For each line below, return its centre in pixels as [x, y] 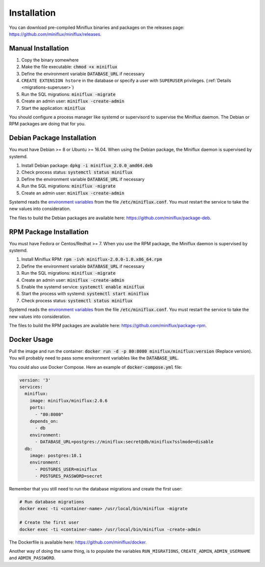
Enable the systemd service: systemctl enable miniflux [83, 287]
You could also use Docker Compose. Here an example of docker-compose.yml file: [96, 367]
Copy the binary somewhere [50, 60]
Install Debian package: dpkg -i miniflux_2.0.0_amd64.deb [87, 166]
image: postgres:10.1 [56, 455]
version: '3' [35, 380]
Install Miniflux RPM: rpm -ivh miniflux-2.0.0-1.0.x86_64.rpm [92, 259]
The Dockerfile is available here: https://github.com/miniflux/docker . [78, 542]
